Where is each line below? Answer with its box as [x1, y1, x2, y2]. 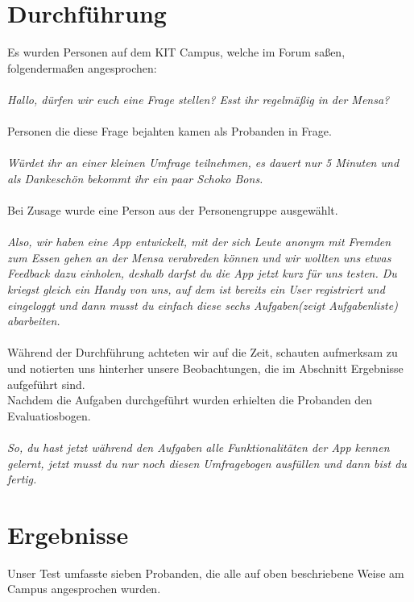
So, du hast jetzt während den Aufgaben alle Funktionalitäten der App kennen [7, 438, 390, 455]
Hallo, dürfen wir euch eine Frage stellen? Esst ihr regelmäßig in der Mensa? [7, 90, 390, 107]
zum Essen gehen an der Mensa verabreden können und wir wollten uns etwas [7, 249, 391, 265]
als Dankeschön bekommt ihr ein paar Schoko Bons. [7, 169, 263, 186]
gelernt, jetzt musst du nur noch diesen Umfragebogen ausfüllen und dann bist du [7, 454, 407, 471]
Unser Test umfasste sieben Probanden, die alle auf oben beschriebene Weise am [7, 564, 404, 581]
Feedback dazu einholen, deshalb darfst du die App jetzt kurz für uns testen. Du [7, 265, 397, 282]
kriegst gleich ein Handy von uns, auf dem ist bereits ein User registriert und [7, 281, 385, 298]
